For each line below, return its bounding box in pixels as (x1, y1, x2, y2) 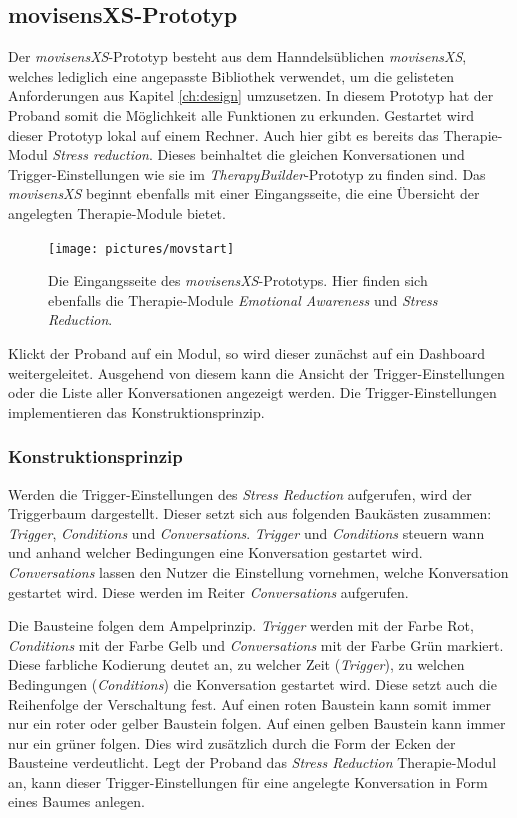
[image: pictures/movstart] (48, 241, 235, 256)
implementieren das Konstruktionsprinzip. (8, 401, 265, 422)
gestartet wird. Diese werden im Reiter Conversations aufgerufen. (8, 581, 409, 602)
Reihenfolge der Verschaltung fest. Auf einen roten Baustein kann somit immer (8, 693, 492, 714)
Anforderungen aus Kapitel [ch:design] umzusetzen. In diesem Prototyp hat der (8, 85, 494, 106)
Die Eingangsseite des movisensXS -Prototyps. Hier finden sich (48, 270, 428, 291)
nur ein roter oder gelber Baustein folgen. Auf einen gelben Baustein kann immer (8, 713, 506, 734)
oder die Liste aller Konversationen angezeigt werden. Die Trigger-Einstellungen (8, 382, 497, 403)
